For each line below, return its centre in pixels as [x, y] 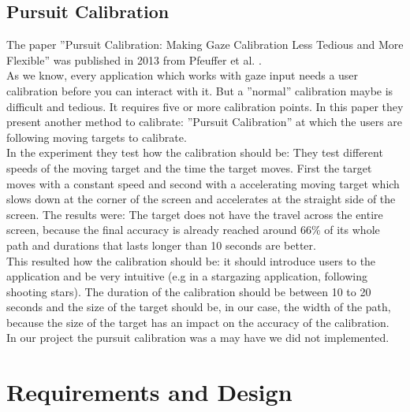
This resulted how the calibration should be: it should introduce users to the [191, 260]
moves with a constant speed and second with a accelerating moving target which [203, 183]
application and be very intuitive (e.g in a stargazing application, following [187, 276]
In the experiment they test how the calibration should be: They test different [195, 152]
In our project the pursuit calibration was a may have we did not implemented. [198, 338]
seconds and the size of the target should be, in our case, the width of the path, [199, 307]
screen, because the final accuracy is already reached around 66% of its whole [193, 230]
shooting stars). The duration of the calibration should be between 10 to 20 [189, 291]
